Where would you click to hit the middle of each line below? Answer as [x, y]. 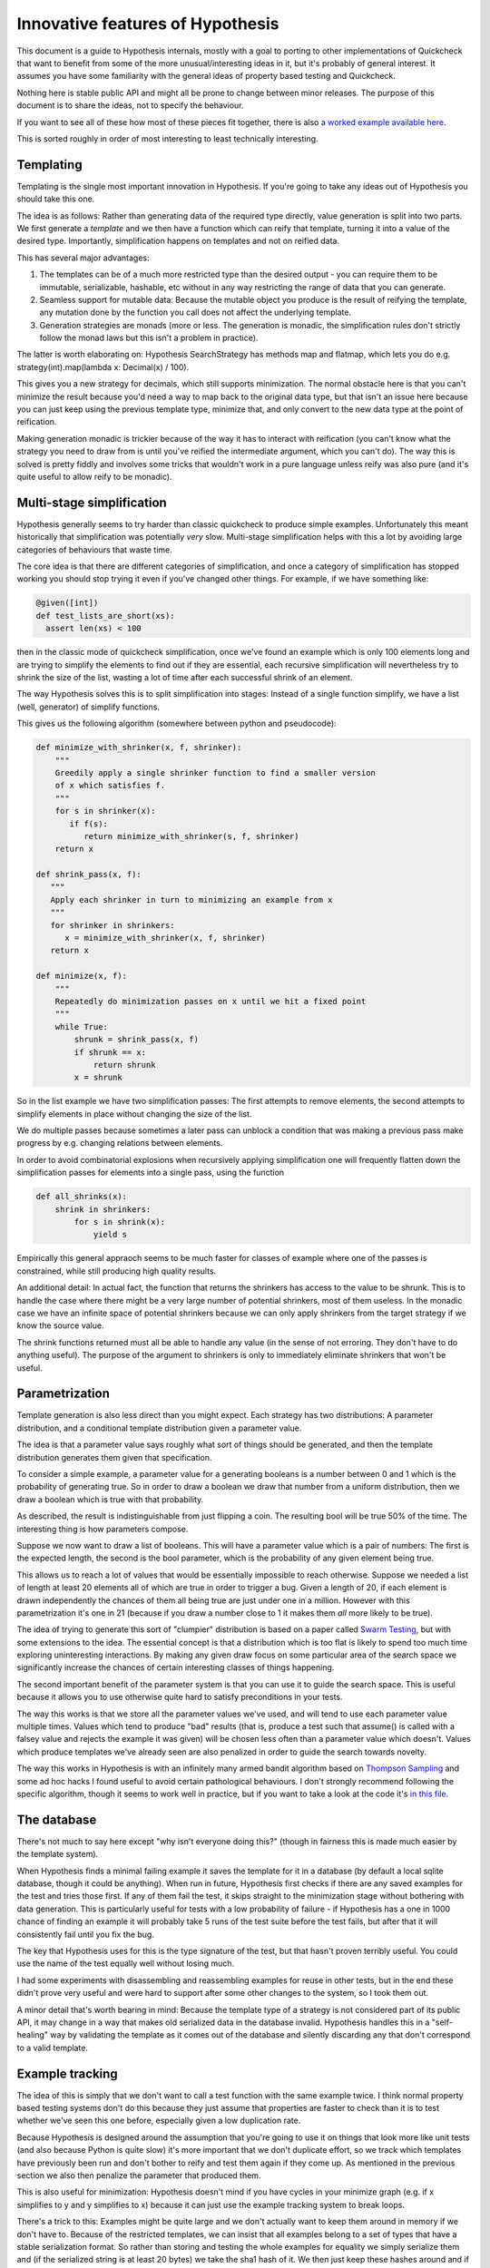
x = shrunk [98, 1078]
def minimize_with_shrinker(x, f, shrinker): [139, 748]
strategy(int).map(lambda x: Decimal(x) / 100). [103, 367]
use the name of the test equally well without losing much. [126, 1963]
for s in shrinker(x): [105, 811]
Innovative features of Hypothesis [148, 24]
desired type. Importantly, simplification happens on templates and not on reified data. [178, 241]
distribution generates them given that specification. [114, 1457]
